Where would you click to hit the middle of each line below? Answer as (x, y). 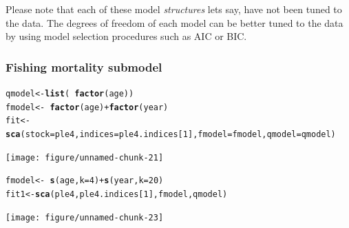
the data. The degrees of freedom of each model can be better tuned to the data (174, 22)
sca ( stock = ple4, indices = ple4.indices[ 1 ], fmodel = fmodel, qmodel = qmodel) (171, 134)
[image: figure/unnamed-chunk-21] (85, 157)
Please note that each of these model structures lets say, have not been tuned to (174, 9)
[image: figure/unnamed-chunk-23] (85, 217)
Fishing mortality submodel (84, 66)
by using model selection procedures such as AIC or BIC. (126, 36)
